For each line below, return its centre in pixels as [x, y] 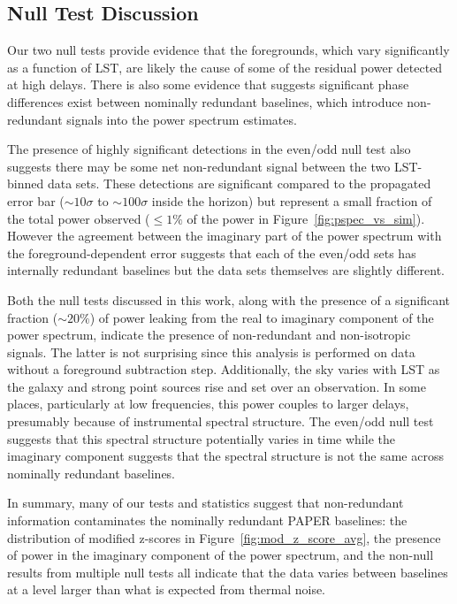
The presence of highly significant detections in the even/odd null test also [209, 149]
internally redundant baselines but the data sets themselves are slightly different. [226, 270]
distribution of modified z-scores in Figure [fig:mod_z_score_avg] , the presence [224, 537]
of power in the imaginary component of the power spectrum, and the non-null [221, 555]
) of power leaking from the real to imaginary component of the [262, 317]
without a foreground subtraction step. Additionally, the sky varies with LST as [224, 369]
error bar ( [36, 200]
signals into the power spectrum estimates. [182, 119]
